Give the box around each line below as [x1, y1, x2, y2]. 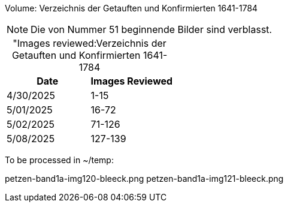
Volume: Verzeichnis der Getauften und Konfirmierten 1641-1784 [5, 3, 258, 13]
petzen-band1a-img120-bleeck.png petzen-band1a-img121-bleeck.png [5, 173, 284, 184]
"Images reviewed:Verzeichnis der [13, 37, 166, 49]
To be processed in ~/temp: [5, 155, 114, 165]
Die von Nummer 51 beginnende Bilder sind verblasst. [31, 23, 272, 35]
